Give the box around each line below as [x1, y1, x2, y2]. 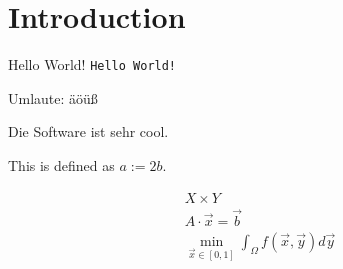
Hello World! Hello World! [8, 54, 177, 75]
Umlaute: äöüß [8, 87, 98, 108]
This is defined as [8, 154, 115, 175]
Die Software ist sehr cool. [8, 121, 169, 142]
